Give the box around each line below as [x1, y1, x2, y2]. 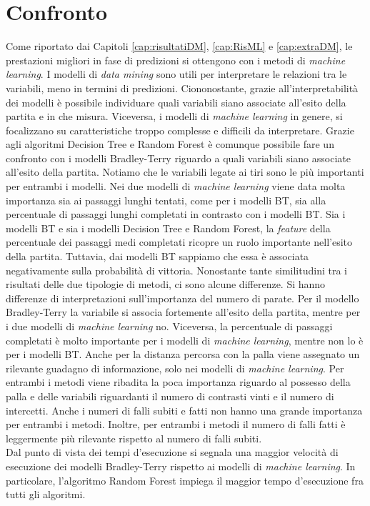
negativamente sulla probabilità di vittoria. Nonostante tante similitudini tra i [6, 262, 347, 277]
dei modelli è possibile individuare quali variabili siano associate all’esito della [6, 94, 346, 109]
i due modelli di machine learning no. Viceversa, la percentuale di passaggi [6, 319, 333, 333]
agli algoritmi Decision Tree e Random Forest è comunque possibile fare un [6, 137, 334, 152]
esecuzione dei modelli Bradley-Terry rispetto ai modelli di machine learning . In [6, 458, 356, 473]
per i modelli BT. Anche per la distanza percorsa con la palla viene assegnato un [6, 347, 360, 362]
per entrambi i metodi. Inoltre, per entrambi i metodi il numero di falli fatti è [6, 417, 346, 432]
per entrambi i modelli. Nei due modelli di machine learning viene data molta [6, 179, 346, 194]
